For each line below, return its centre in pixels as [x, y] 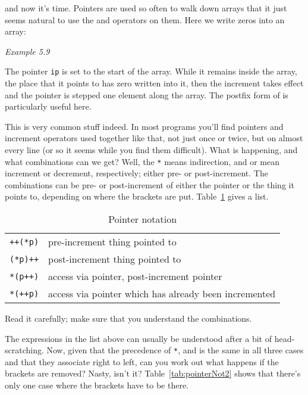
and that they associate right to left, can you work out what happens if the [142, 361]
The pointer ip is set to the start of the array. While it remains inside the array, [151, 71]
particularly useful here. [48, 106]
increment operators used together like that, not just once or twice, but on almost [154, 138]
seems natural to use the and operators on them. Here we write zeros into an [145, 19]
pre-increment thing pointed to [112, 242]
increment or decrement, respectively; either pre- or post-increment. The [136, 173]
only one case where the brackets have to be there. [97, 385]
